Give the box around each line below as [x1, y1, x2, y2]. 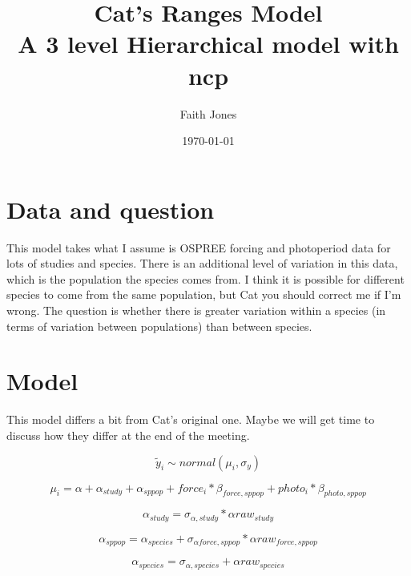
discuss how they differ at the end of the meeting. [6, 426, 250, 443]
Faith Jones [179, 105, 237, 122]
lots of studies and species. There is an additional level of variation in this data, [6, 255, 398, 272]
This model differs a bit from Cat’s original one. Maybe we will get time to [6, 411, 375, 428]
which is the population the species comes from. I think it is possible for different [6, 270, 405, 287]
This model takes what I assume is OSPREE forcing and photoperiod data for [6, 239, 391, 256]
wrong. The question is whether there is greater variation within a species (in [6, 302, 386, 318]
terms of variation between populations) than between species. [6, 317, 312, 334]
